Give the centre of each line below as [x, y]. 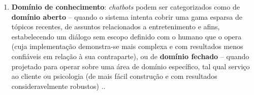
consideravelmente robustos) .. [58, 86]
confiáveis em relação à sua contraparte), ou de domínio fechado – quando [130, 56]
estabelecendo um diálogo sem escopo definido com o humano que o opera [126, 36]
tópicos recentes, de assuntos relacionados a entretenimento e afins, [116, 27]
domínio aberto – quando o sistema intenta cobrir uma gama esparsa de [127, 16]
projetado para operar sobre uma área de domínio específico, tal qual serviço [131, 66]
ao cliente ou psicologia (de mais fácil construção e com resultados [114, 76]
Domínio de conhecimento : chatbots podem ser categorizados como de [125, 7]
